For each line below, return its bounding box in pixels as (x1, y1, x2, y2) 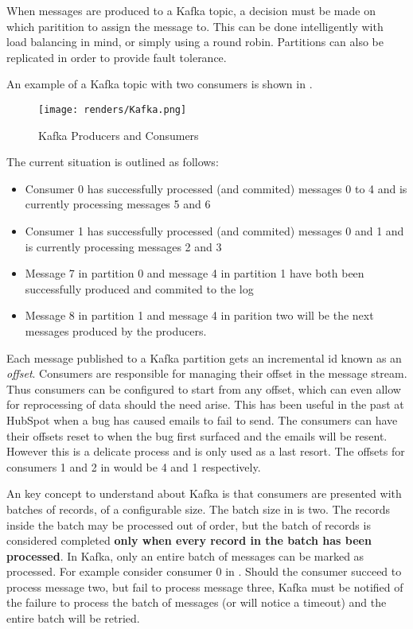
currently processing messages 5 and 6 (25, 196, 211, 212)
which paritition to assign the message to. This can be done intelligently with (6, 17, 384, 34)
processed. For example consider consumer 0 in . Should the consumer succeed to (6, 563, 402, 580)
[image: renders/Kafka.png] (38, 103, 187, 115)
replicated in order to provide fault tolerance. (6, 49, 227, 65)
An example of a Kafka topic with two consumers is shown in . (6, 76, 313, 92)
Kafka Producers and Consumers (38, 126, 199, 143)
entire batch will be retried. (6, 610, 140, 627)
